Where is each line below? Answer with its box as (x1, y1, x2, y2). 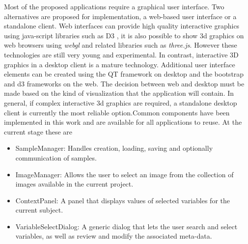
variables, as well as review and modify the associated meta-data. (15, 231, 212, 241)
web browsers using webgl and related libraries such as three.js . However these (4, 40, 237, 50)
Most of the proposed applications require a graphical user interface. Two (4, 1, 224, 11)
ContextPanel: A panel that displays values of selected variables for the (15, 195, 230, 205)
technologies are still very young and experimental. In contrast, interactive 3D (4, 49, 239, 59)
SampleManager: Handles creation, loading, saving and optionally (15, 143, 213, 153)
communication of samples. (15, 152, 97, 163)
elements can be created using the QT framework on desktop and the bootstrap (4, 69, 244, 79)
